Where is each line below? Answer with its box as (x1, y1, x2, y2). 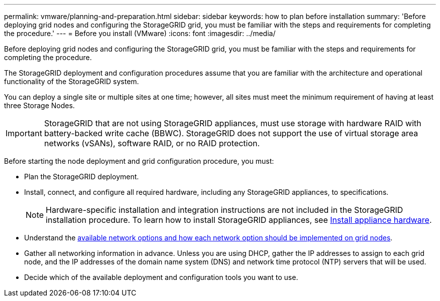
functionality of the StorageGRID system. (4, 77, 139, 86)
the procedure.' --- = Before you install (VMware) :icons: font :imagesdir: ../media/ (4, 29, 276, 38)
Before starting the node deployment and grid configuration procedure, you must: (4, 157, 274, 165)
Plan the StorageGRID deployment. (24, 172, 139, 181)
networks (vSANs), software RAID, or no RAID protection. (44, 138, 260, 148)
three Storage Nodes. (4, 101, 75, 110)
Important (6, 128, 42, 138)
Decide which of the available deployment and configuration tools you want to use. (24, 273, 298, 281)
